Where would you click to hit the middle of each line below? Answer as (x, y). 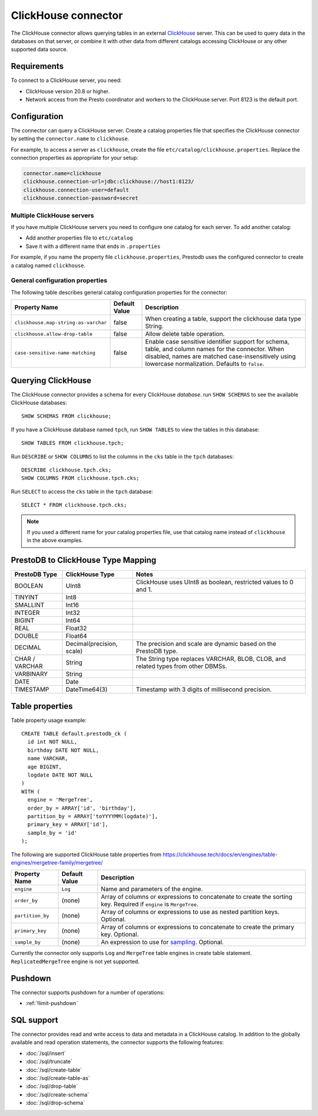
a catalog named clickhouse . (48, 265)
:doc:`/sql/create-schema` (57, 1094)
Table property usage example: (49, 720)
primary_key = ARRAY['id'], (68, 824)
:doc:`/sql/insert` (46, 1053)
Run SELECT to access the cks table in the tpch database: (82, 491)
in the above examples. (55, 541)
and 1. (144, 590)
